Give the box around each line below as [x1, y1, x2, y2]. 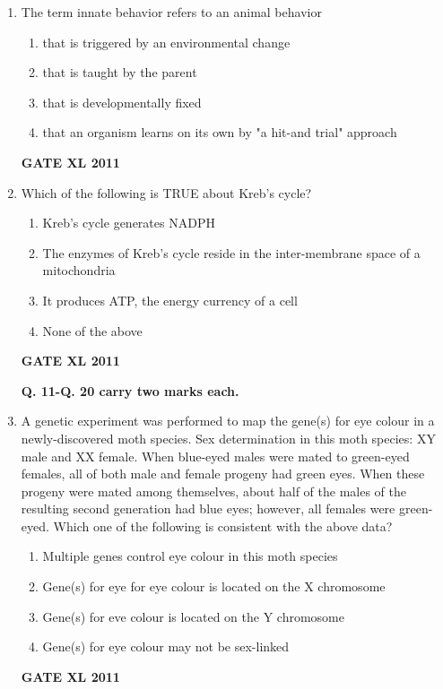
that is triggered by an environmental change [42, 32, 291, 51]
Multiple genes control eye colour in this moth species [42, 547, 338, 565]
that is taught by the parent [42, 63, 197, 82]
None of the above [42, 321, 143, 340]
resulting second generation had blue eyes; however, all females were [21, 499, 395, 518]
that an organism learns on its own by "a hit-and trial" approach [42, 123, 397, 142]
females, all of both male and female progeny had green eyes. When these [21, 464, 425, 483]
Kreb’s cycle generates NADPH [42, 213, 215, 232]
